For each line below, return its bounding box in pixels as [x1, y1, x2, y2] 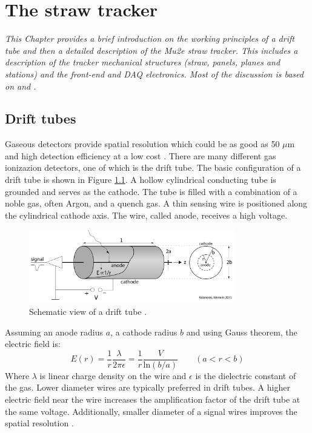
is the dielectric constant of [195, 369, 296, 382]
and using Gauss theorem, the [186, 325, 297, 338]
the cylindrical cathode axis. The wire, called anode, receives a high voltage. [5, 208, 288, 221]
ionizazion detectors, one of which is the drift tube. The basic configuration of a [5, 161, 301, 174]
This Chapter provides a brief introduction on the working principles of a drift [5, 32, 294, 45]
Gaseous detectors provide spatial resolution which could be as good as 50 [5, 137, 280, 150]
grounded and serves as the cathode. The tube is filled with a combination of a [5, 185, 297, 197]
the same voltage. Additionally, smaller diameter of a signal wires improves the [5, 405, 297, 417]
